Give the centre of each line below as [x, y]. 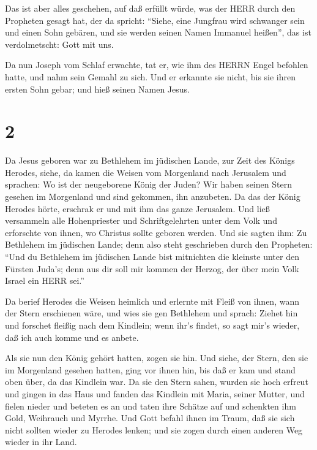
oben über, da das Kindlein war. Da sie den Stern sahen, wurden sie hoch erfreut [157, 382]
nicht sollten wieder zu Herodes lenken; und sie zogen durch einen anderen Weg [154, 429]
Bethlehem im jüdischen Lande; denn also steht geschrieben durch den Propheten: [159, 244]
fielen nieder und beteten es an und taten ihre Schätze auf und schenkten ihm [151, 406]
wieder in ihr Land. [41, 442]
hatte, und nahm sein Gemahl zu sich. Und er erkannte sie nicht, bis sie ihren [151, 76]
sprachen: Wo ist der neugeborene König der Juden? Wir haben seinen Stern [148, 184]
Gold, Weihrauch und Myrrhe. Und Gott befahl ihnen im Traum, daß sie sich [150, 418]
